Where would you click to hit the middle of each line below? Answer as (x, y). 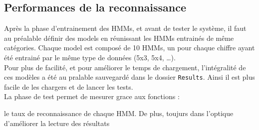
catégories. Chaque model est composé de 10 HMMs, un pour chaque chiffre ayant (129, 48)
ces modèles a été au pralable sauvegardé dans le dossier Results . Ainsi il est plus (129, 77)
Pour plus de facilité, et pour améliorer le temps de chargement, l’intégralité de (125, 67)
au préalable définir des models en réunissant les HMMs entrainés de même (119, 38)
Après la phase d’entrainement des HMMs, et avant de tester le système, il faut (125, 28)
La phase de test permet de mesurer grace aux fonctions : (92, 96)
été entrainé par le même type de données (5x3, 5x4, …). (90, 57)
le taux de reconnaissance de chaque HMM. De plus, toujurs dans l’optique (119, 113)
